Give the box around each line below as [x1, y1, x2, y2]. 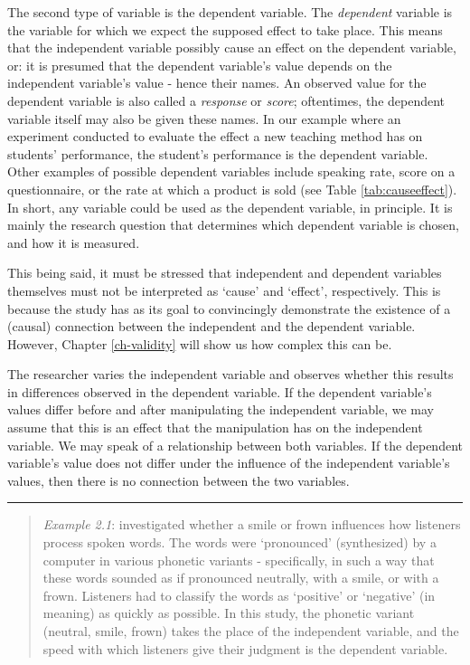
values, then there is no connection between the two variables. [7, 470, 350, 489]
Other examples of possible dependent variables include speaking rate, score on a [7, 162, 456, 181]
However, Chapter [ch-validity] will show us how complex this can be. [7, 334, 392, 353]
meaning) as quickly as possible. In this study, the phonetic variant [42, 603, 415, 622]
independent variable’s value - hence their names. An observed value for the [7, 73, 427, 92]
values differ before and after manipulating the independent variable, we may [7, 400, 434, 419]
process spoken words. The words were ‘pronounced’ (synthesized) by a [42, 533, 437, 552]
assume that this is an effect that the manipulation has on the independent [7, 418, 423, 437]
